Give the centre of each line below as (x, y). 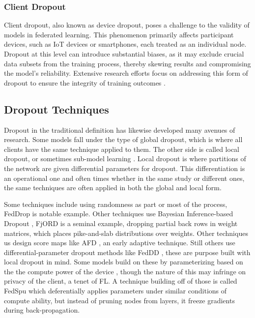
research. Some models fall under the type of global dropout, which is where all (123, 139)
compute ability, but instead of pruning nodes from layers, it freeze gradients (119, 300)
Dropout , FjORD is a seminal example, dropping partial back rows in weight (121, 223)
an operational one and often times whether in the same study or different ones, (124, 178)
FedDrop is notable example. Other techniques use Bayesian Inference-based (119, 214)
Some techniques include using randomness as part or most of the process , (116, 204)
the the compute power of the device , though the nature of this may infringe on (125, 271)
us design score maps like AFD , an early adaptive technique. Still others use (120, 243)
